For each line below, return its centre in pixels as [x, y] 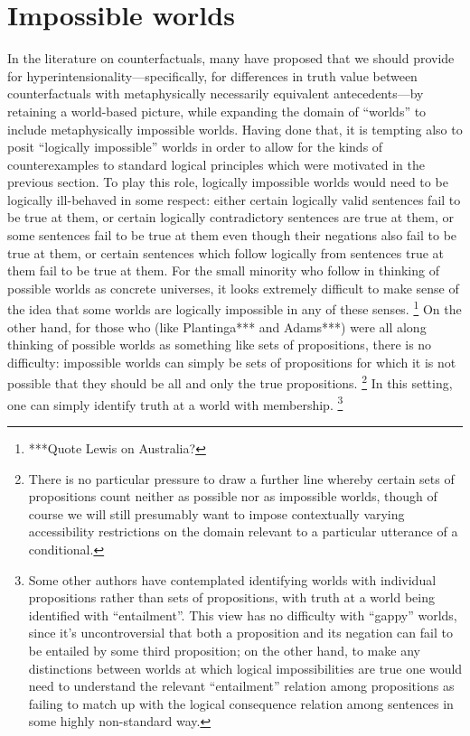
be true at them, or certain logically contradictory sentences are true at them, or [230, 217]
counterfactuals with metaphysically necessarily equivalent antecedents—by [216, 93]
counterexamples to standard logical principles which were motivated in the [216, 164]
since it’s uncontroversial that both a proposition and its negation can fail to [240, 633]
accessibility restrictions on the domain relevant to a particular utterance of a [243, 531]
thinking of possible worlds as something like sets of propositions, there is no [220, 345]
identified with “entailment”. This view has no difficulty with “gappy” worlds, [243, 615]
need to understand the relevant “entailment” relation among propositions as [241, 686]
